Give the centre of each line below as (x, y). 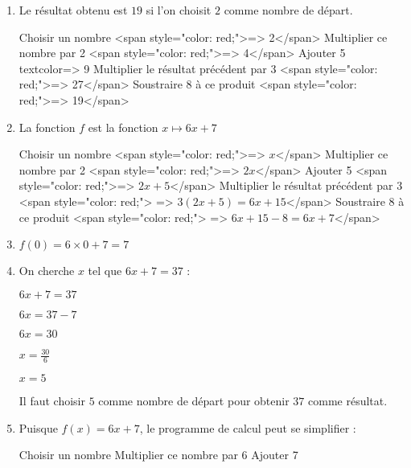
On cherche (47, 271)
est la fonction (123, 127)
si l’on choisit (179, 10)
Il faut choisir (52, 401)
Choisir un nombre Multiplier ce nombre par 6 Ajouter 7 (158, 455)
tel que (105, 271)
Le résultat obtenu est (73, 10)
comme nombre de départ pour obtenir (194, 401)
